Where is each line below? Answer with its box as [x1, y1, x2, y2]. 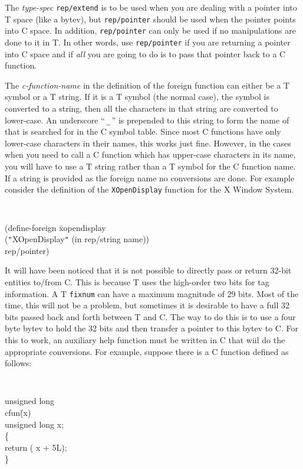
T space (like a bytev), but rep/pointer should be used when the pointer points [5, 12, 296, 25]
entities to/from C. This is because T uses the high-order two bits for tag [5, 275, 269, 288]
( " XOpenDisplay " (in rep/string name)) [5, 233, 150, 245]
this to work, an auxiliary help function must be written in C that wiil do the [5, 334, 285, 346]
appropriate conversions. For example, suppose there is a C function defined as [5, 345, 289, 357]
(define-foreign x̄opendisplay [5, 221, 106, 233]
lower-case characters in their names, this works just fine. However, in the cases [5, 136, 291, 149]
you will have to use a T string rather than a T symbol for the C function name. [5, 160, 296, 172]
